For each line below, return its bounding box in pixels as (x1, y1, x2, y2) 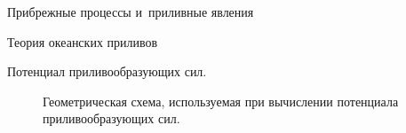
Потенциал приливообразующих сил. (7, 62, 207, 81)
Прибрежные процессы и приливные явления (7, 3, 254, 20)
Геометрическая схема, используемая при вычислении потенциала (43, 91, 399, 110)
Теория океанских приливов (7, 32, 158, 51)
